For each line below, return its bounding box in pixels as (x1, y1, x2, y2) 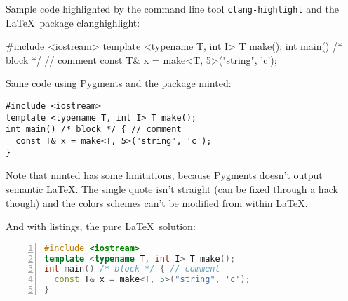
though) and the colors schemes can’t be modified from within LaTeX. (6, 195, 308, 210)
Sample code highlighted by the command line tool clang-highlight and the (6, 1, 339, 15)
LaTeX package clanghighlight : (6, 15, 140, 29)
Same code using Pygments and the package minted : (6, 76, 232, 91)
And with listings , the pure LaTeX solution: (6, 219, 196, 234)
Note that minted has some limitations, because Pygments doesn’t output (6, 168, 323, 182)
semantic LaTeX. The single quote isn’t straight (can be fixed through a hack (6, 181, 338, 196)
